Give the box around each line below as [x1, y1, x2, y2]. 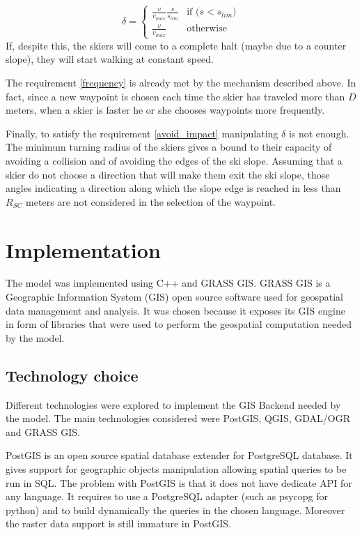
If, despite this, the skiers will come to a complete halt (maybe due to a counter [6, 38, 347, 52]
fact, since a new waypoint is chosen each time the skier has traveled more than [6, 89, 345, 103]
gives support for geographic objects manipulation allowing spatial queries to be [6, 461, 347, 476]
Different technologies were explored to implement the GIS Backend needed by [6, 397, 341, 412]
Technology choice [6, 364, 139, 386]
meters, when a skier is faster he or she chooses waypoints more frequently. [6, 103, 325, 117]
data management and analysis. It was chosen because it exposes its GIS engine [6, 303, 345, 317]
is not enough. [288, 126, 349, 140]
